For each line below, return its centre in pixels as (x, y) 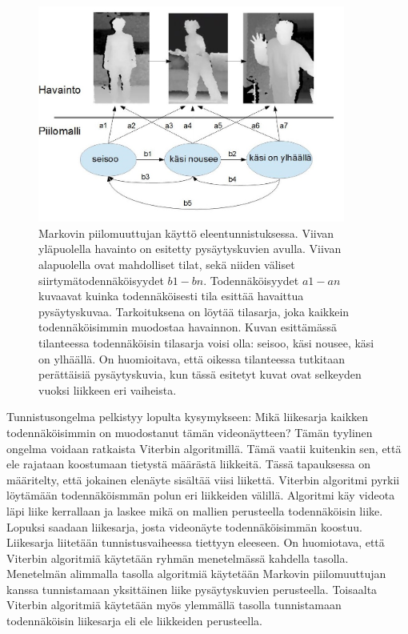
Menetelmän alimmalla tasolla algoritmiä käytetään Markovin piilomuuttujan (196, 574)
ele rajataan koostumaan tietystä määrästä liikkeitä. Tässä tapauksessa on (188, 464)
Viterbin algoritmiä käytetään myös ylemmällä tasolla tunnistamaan (174, 605)
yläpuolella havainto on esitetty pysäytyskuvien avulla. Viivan (190, 249)
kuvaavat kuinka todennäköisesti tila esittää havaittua (171, 296)
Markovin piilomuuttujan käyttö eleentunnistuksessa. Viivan (186, 233)
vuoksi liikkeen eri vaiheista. (108, 389)
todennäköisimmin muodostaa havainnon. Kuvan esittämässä (188, 327)
